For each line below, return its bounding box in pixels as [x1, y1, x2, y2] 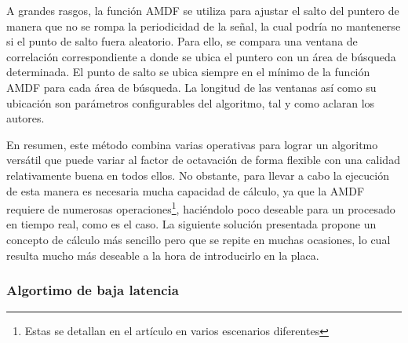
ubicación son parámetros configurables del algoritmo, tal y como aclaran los [6, 94, 375, 111]
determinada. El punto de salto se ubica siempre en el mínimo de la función [6, 64, 370, 80]
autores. [6, 110, 45, 126]
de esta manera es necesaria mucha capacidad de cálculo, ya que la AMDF [6, 182, 365, 199]
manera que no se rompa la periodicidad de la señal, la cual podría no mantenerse [6, 17, 401, 34]
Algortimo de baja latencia [6, 280, 179, 300]
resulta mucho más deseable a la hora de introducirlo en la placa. [6, 246, 319, 263]
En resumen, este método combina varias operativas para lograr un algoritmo [6, 136, 378, 152]
